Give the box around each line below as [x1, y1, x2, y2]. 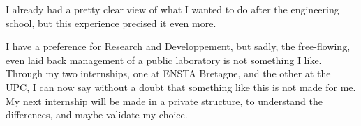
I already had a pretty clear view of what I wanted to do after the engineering [6, 2, 339, 16]
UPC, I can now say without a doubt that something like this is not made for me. [6, 79, 356, 94]
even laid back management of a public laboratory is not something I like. [6, 52, 322, 67]
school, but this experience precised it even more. [6, 15, 216, 30]
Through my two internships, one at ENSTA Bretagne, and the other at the [6, 66, 331, 81]
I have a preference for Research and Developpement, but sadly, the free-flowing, [6, 39, 351, 54]
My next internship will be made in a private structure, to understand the [6, 93, 323, 108]
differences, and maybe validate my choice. [6, 107, 188, 122]
